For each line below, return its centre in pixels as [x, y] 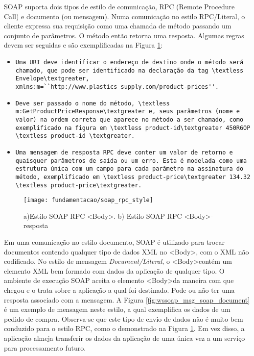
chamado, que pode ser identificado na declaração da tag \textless [129, 70]
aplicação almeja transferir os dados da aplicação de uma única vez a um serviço [125, 338]
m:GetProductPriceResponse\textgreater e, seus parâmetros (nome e [127, 112]
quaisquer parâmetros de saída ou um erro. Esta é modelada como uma [131, 161]
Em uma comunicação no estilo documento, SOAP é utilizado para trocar [114, 242]
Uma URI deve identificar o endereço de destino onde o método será [129, 62]
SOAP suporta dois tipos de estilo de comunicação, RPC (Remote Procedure [119, 6]
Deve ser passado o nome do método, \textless [92, 103]
